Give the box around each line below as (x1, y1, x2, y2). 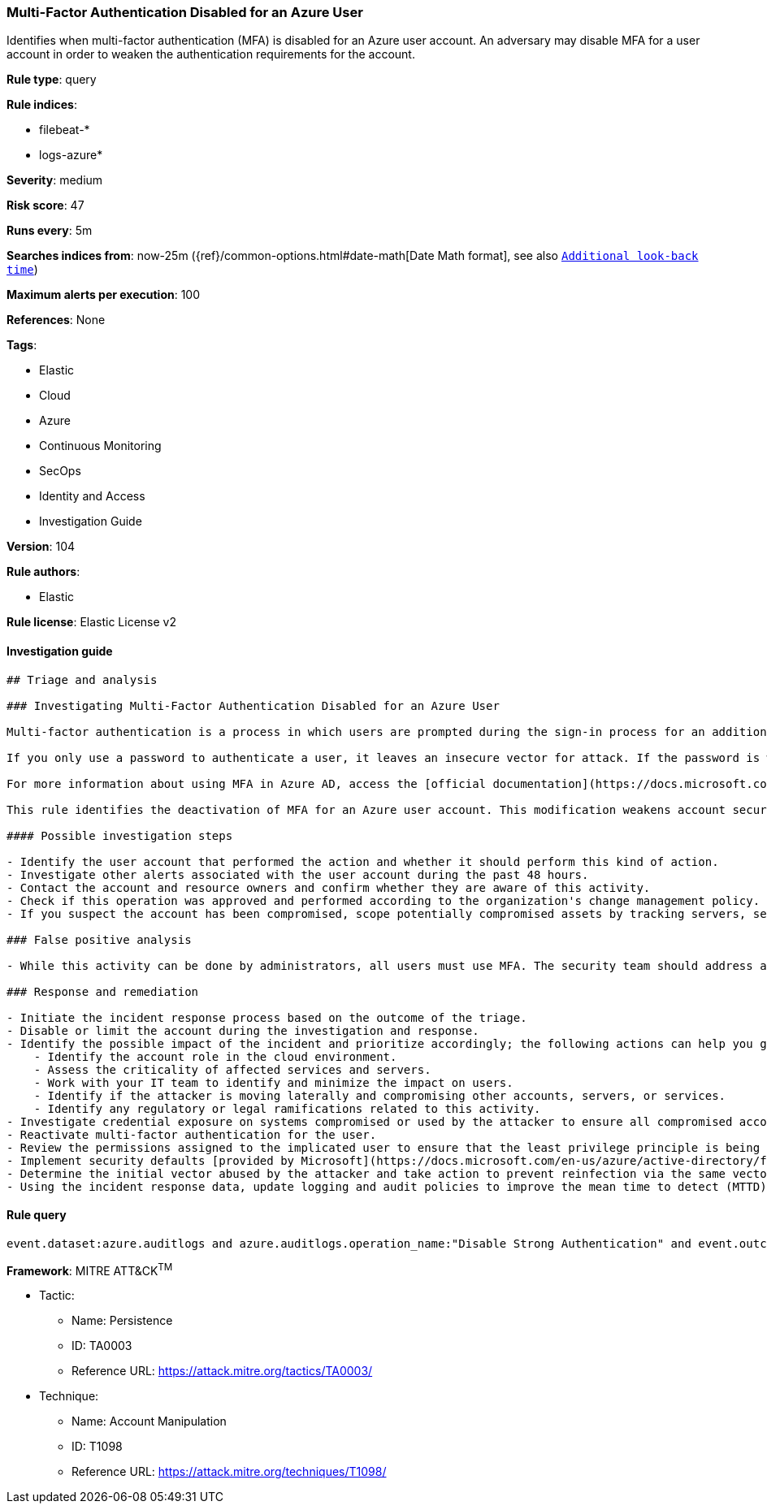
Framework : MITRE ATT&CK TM (6, 1261, 173, 1278)
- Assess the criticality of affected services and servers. (33, 1062, 431, 1076)
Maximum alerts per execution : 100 (6, 288, 201, 302)
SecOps (39, 464, 81, 478)
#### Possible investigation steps (6, 829, 233, 842)
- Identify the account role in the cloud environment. (33, 1049, 397, 1063)
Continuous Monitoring (39, 439, 162, 453)
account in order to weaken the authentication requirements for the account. (6, 47, 415, 62)
